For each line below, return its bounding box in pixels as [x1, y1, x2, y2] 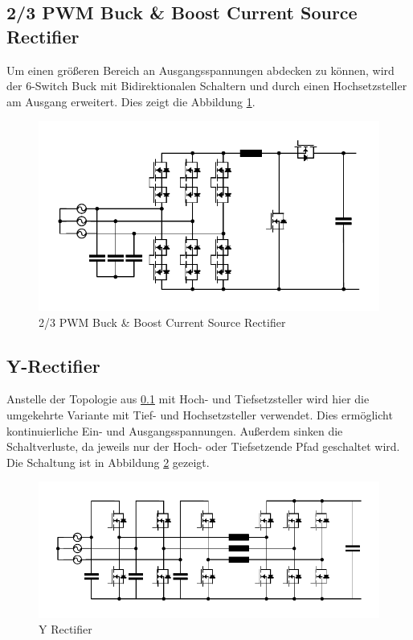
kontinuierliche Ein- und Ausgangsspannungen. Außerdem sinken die [6, 422, 343, 439]
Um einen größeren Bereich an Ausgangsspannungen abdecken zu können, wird [6, 61, 395, 78]
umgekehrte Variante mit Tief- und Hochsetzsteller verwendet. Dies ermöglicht [6, 407, 393, 423]
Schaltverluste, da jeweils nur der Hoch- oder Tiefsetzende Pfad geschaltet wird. [6, 438, 400, 455]
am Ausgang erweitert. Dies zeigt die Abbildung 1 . [6, 93, 256, 109]
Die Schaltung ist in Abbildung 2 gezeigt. [6, 453, 210, 470]
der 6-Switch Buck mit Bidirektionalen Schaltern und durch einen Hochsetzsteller [6, 77, 407, 94]
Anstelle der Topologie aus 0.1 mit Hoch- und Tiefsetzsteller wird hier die [6, 390, 370, 407]
